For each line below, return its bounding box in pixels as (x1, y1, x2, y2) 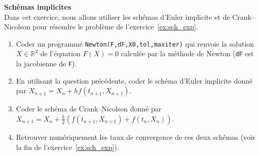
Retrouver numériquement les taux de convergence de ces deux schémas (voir (16, 131, 255, 142)
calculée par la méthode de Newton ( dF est (121, 48, 254, 59)
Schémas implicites (4, 2, 71, 12)
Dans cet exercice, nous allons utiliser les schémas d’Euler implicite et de (4, 11, 230, 22)
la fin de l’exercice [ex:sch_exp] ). (16, 141, 119, 152)
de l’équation (40, 48, 81, 59)
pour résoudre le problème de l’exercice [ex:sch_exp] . (32, 21, 198, 32)
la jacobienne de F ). (16, 58, 77, 69)
